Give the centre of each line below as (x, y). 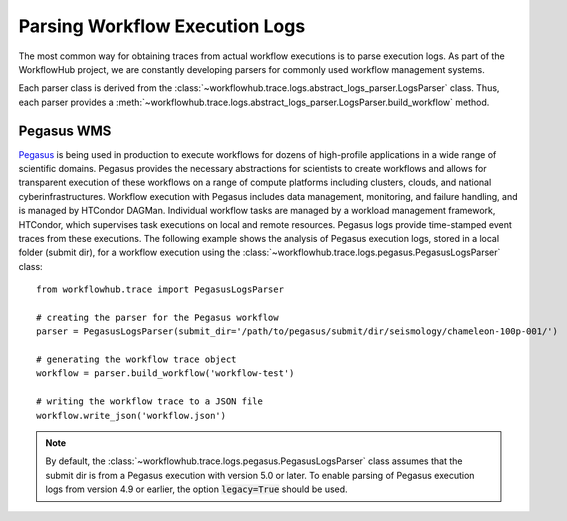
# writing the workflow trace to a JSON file (150, 401)
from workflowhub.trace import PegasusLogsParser (160, 289)
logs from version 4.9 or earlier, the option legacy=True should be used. (197, 489)
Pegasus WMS (65, 130)
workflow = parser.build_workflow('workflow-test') (165, 373)
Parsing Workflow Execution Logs (162, 26)
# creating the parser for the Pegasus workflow (157, 317)
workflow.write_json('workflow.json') (131, 415)
